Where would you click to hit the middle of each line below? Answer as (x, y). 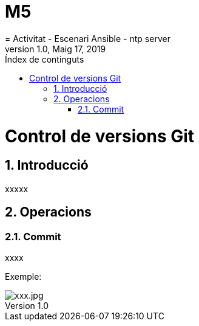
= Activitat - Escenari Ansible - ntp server (88, 38)
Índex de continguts (45, 59)
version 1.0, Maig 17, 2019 (56, 49)
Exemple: (23, 276)
